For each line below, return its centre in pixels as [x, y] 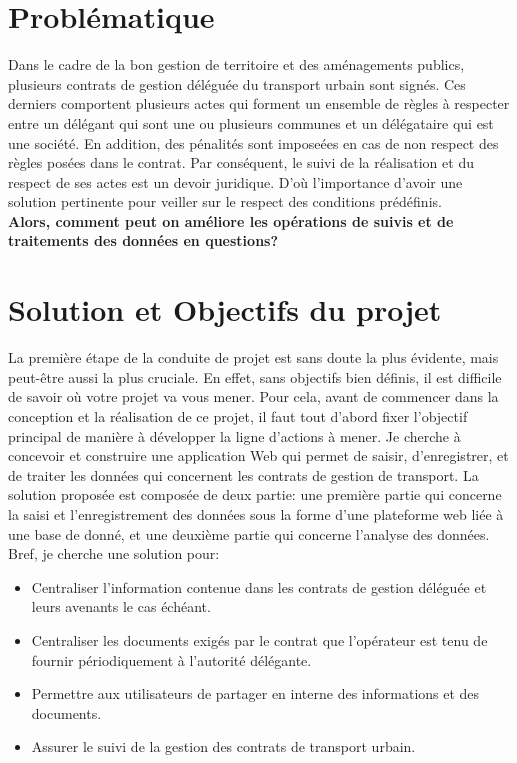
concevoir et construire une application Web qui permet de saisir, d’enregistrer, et [258, 455]
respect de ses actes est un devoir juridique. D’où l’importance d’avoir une [235, 181]
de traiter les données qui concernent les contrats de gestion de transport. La [243, 474]
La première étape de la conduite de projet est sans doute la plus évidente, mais [253, 357]
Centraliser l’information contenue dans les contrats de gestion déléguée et [259, 586]
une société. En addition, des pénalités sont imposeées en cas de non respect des [253, 142]
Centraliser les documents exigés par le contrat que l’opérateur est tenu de [259, 639]
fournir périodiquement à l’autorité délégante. [171, 659]
